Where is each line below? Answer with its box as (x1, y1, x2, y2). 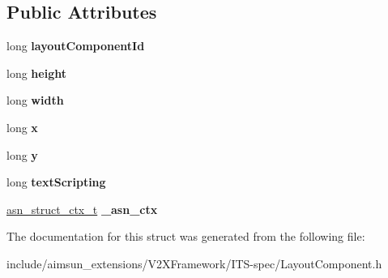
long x (6, 118, 38, 135)
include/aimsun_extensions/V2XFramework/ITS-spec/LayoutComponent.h (6, 254, 382, 272)
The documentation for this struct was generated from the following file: (6, 228, 365, 245)
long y (6, 146, 38, 163)
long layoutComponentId (6, 37, 145, 54)
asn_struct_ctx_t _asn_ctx (6, 200, 158, 217)
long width (6, 92, 64, 109)
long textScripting (6, 173, 106, 190)
